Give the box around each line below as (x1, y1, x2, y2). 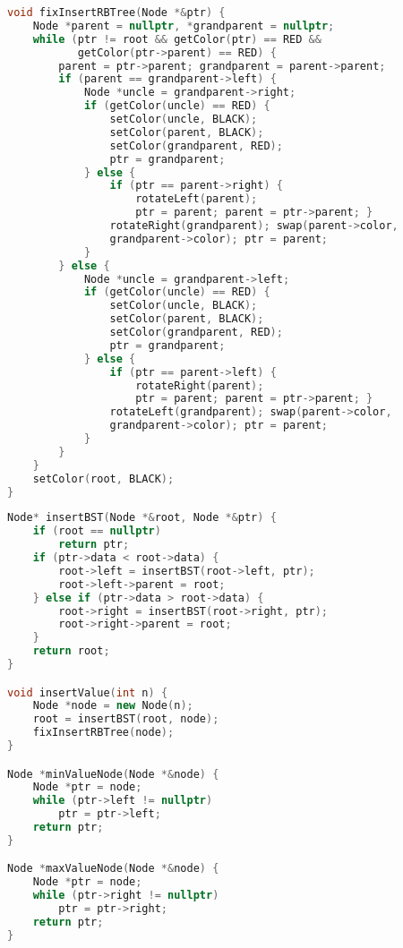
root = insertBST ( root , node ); (32, 713, 219, 726)
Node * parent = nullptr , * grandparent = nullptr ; (32, 19, 335, 32)
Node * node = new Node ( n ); (32, 699, 193, 713)
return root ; (32, 645, 110, 658)
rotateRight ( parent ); (135, 379, 264, 392)
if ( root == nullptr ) (32, 525, 161, 538)
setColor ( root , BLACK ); (32, 472, 175, 485)
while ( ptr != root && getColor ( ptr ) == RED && (32, 32, 322, 46)
